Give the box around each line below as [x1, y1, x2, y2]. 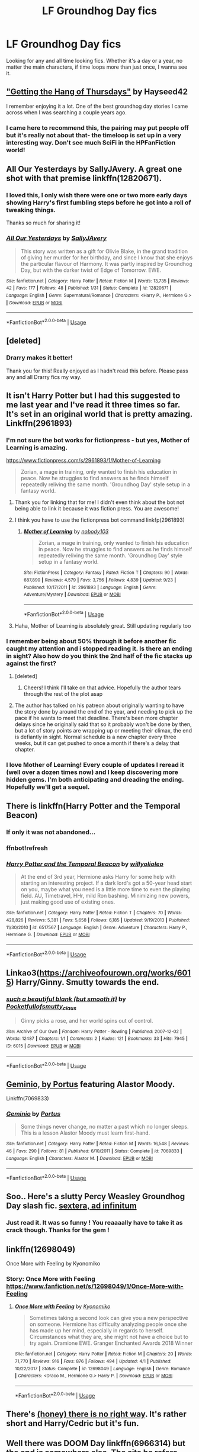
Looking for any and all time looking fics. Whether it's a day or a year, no [6, 57, 183, 64]
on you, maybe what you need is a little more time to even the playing [20, 886, 190, 893]
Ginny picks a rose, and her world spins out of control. [20, 1017, 153, 1024]
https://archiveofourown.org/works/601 [39, 968, 191, 978]
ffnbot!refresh [6, 844, 49, 852]
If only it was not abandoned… [6, 828, 96, 836]
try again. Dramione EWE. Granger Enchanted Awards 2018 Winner [29, 1339, 193, 1347]
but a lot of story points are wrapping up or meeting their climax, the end [14, 727, 192, 734]
